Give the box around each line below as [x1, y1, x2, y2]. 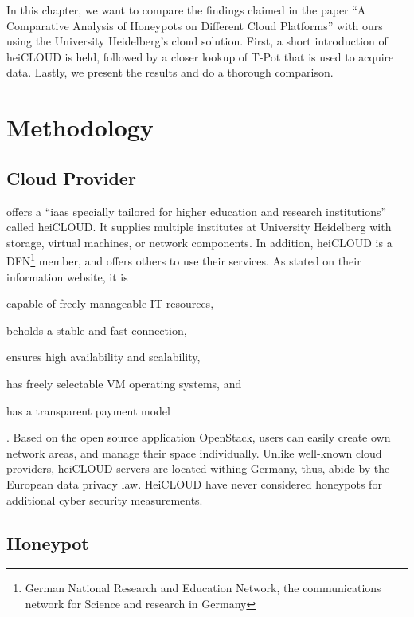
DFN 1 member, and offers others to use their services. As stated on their [6, 250, 361, 269]
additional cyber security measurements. [6, 491, 203, 508]
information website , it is [6, 268, 128, 285]
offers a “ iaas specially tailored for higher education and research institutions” [6, 202, 387, 219]
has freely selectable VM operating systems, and [6, 375, 242, 391]
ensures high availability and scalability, [6, 348, 201, 365]
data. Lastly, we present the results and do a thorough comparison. [6, 64, 334, 81]
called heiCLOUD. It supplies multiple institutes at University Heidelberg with [6, 218, 392, 235]
